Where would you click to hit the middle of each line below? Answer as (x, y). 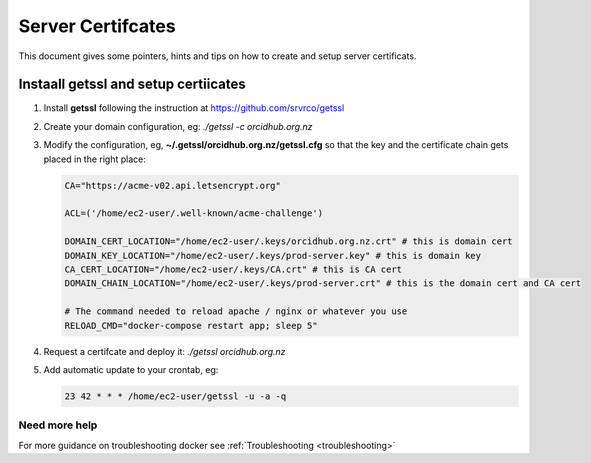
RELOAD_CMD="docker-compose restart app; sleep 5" (191, 325)
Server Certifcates (97, 26)
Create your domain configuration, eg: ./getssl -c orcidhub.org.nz (178, 126)
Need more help (58, 425)
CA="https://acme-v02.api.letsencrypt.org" (173, 185)
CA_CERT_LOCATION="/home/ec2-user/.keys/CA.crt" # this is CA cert (233, 269)
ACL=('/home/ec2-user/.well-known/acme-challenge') (194, 213)
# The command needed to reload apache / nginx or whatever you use (236, 311)
